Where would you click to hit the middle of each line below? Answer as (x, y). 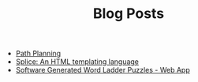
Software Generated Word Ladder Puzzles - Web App (103, 70)
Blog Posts (129, 14)
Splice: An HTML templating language (77, 62)
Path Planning (38, 53)
